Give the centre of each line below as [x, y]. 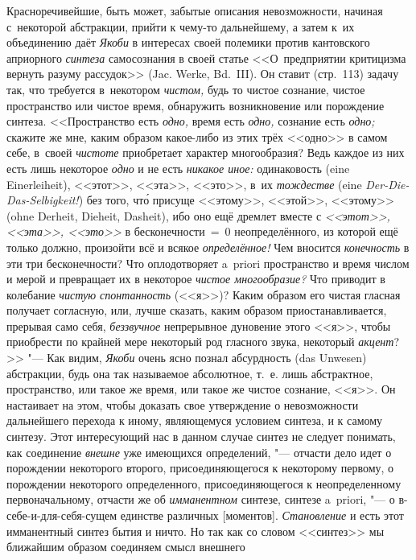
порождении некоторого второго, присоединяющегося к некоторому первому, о [200, 468]
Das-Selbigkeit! [43, 200]
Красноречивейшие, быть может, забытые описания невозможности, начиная [195, 10]
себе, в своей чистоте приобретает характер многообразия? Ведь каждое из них [206, 152]
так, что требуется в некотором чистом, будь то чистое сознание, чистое [186, 89]
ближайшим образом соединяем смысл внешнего [126, 547]
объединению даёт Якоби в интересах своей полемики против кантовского [188, 42]
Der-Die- [387, 184]
